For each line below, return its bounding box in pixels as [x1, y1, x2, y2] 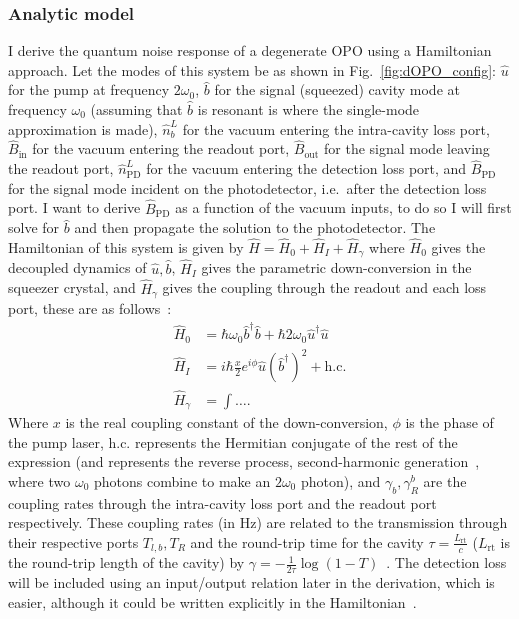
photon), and [300, 470, 381, 491]
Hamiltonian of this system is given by [8, 237, 244, 258]
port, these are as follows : [8, 297, 172, 318]
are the [423, 470, 467, 491]
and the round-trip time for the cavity [190, 531, 424, 552]
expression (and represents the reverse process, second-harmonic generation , [8, 451, 480, 472]
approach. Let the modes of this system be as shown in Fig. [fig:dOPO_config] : [8, 59, 497, 80]
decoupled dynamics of [8, 257, 147, 278]
